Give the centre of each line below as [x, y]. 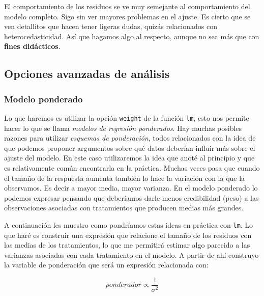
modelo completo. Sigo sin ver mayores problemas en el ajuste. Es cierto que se [127, 16]
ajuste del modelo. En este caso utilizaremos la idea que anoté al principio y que [129, 158]
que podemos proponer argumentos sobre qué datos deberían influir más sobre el [130, 147]
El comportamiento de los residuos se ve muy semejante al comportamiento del [127, 6]
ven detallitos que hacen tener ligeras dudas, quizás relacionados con [111, 26]
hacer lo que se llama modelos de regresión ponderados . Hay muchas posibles [123, 128]
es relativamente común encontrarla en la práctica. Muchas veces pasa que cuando [132, 168]
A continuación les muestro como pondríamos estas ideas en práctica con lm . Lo [129, 224]
